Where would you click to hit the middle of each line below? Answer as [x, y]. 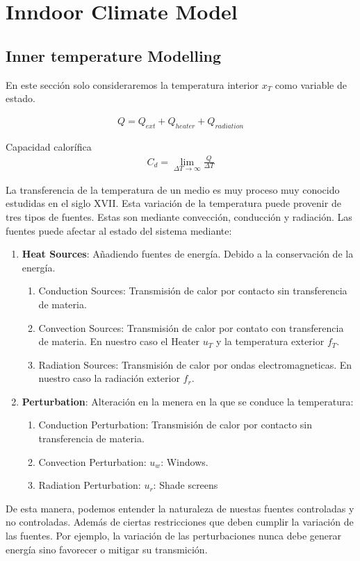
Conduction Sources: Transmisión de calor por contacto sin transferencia [193, 291]
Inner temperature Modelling [114, 55]
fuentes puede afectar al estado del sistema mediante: [119, 230]
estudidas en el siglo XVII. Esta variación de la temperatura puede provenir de [173, 203]
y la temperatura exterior [270, 341]
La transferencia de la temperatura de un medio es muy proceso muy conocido [173, 189]
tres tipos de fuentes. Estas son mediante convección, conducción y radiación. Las [179, 216]
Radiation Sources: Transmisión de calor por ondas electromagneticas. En [195, 364]
